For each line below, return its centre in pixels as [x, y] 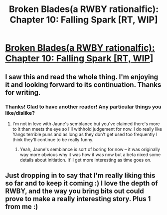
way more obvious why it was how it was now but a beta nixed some [90, 154]
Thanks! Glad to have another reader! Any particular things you [83, 107]
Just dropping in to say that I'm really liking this [80, 176]
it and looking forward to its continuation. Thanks [83, 85]
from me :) [22, 207]
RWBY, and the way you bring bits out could [75, 191]
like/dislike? [20, 113]
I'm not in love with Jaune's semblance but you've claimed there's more [86, 124]
